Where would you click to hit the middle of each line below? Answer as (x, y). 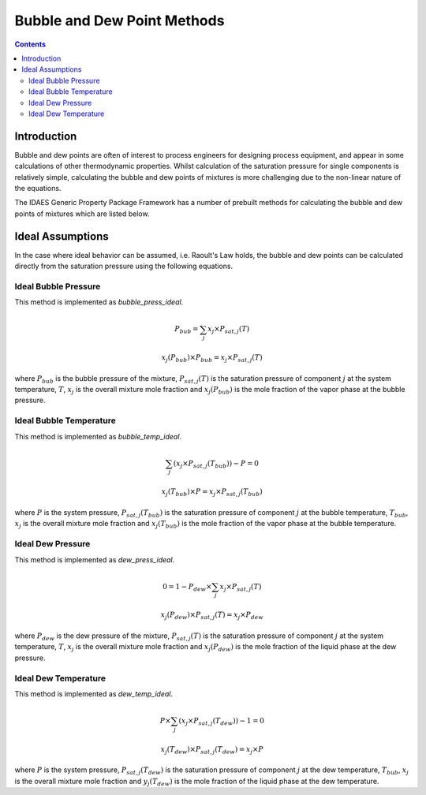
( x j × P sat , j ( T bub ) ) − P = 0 (216, 464)
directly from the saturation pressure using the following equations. (124, 266)
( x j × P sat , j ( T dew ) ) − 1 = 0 (221, 722)
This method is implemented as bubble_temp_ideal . (98, 436)
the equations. (38, 188)
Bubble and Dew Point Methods (120, 21)
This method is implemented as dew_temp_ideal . (94, 693)
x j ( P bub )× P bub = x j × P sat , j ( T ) (212, 358)
